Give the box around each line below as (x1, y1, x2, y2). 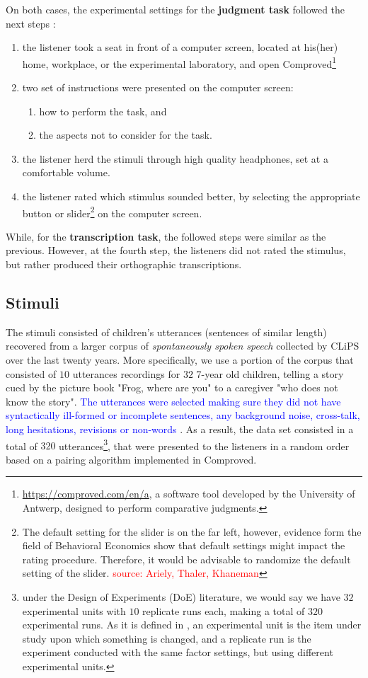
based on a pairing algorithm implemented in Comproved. (6, 452, 257, 466)
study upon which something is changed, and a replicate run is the (22, 631, 311, 645)
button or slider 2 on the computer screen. (22, 203, 202, 220)
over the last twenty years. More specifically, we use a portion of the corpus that (6, 352, 354, 367)
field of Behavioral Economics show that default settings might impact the (22, 538, 345, 553)
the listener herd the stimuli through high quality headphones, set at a (22, 151, 328, 166)
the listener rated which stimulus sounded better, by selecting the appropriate (22, 189, 360, 203)
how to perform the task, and (39, 103, 167, 118)
